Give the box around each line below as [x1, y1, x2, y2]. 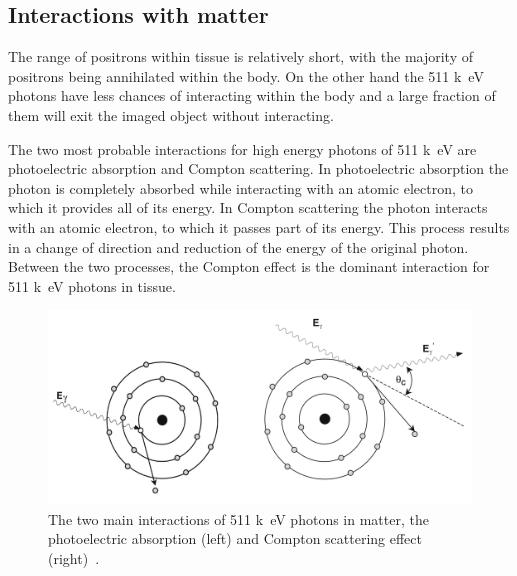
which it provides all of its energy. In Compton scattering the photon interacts [8, 197, 488, 218]
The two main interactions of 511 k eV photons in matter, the [48, 508, 429, 529]
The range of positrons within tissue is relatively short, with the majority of [8, 46, 474, 67]
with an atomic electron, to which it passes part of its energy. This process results [8, 216, 510, 237]
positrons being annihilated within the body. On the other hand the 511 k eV [8, 65, 484, 86]
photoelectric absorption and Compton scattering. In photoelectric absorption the [8, 158, 509, 179]
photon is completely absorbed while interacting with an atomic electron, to [8, 177, 473, 198]
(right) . [48, 547, 100, 568]
